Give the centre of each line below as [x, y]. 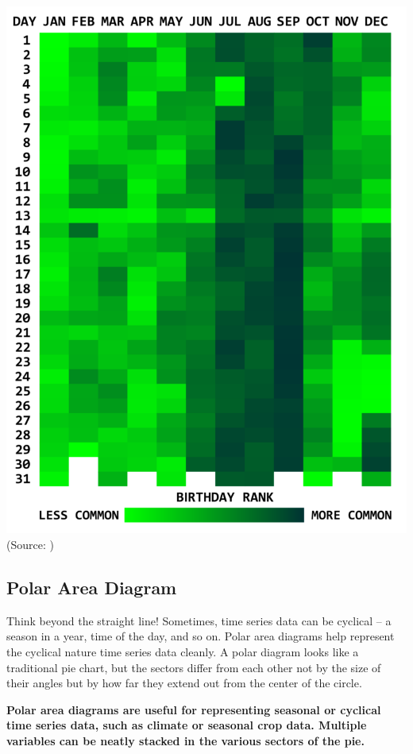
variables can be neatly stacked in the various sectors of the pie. [185, 740]
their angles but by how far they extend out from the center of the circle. [184, 683]
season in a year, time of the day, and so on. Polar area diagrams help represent [201, 636]
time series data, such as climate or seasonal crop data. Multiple [187, 725]
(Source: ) [30, 544]
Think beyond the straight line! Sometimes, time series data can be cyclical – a [199, 620]
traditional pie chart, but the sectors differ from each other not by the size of [194, 667]
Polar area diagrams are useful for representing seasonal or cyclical [194, 709]
